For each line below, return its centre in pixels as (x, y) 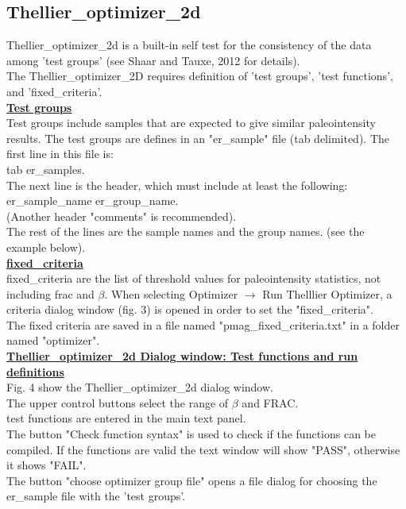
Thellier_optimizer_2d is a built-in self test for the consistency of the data (189, 45)
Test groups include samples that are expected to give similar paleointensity (191, 123)
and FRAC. (270, 402)
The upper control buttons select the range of (118, 402)
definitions (35, 371)
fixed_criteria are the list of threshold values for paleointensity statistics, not (194, 278)
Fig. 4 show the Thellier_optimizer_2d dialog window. (140, 387)
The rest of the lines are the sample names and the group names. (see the (186, 231)
